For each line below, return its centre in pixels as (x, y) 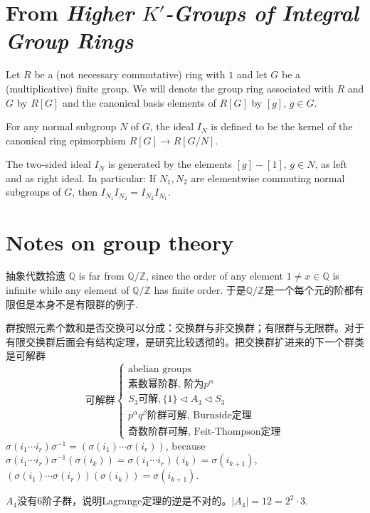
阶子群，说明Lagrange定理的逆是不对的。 (137, 501)
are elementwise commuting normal (268, 178)
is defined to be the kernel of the (282, 126)
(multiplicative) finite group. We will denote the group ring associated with (170, 88)
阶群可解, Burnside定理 (199, 416)
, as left (331, 164)
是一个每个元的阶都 (309, 290)
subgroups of (33, 192)
